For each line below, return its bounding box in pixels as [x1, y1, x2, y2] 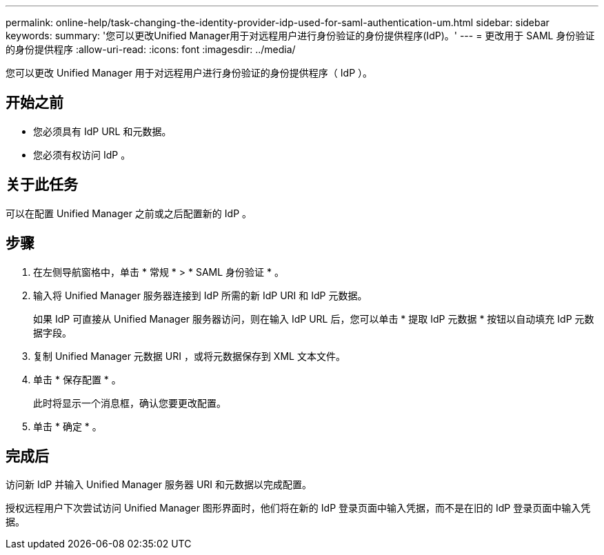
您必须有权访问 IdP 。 [33, 148, 131, 161]
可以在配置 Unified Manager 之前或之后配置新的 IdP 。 [6, 207, 252, 219]
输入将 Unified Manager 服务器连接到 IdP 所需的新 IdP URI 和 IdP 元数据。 [33, 289, 368, 301]
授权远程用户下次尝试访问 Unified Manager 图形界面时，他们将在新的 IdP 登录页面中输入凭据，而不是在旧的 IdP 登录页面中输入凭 [6, 502, 591, 514]
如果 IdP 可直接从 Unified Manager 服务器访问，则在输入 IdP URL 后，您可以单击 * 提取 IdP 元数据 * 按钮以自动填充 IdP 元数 [33, 312, 594, 325]
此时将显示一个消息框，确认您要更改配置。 [33, 396, 226, 409]
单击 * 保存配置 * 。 [33, 373, 121, 385]
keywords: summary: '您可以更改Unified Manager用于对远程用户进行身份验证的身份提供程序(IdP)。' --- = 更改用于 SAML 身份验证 [6, 30, 595, 41]
